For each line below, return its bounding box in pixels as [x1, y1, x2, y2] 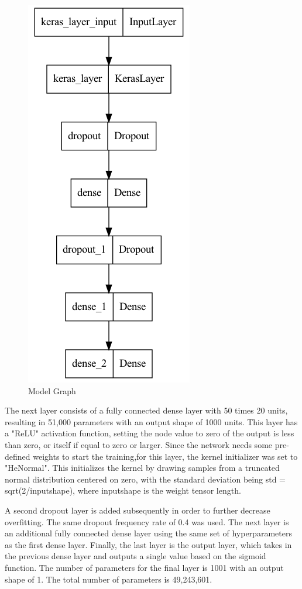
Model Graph [28, 384, 76, 397]
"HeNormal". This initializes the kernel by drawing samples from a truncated [5, 461, 280, 474]
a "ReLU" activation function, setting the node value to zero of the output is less [5, 427, 294, 439]
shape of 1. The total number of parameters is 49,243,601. [5, 573, 212, 585]
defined [5, 450, 30, 462]
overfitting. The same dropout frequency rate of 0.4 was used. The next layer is [5, 515, 289, 528]
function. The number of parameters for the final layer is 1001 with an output [5, 561, 284, 573]
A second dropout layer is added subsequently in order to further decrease [5, 504, 270, 516]
